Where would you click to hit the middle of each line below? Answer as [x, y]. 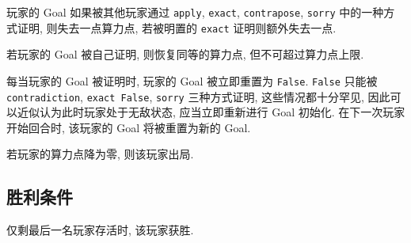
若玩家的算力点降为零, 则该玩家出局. [100, 154]
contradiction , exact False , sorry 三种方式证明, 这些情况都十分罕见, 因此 [198, 96]
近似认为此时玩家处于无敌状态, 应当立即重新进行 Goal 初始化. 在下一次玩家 [211, 112]
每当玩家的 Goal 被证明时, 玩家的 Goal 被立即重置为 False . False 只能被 [192, 80]
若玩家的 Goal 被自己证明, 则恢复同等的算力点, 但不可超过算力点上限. [185, 54]
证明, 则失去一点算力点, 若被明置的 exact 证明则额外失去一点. [177, 27]
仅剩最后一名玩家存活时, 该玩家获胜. [100, 230]
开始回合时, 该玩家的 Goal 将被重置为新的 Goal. [129, 127]
